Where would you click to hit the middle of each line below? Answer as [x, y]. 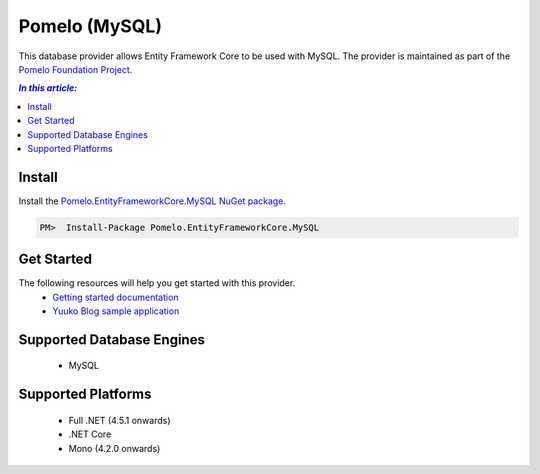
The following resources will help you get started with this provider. [157, 283]
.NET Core [90, 434]
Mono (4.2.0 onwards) [114, 448]
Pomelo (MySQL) [90, 26]
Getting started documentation [115, 297]
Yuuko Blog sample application [116, 311]
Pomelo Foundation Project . [75, 69]
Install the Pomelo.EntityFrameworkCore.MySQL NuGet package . [152, 201]
